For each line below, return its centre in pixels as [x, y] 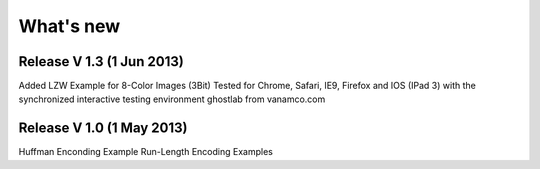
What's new [69, 26]
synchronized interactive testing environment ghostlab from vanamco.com [172, 99]
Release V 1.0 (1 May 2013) [103, 128]
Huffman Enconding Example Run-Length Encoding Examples [146, 152]
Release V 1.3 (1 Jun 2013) [101, 61]
